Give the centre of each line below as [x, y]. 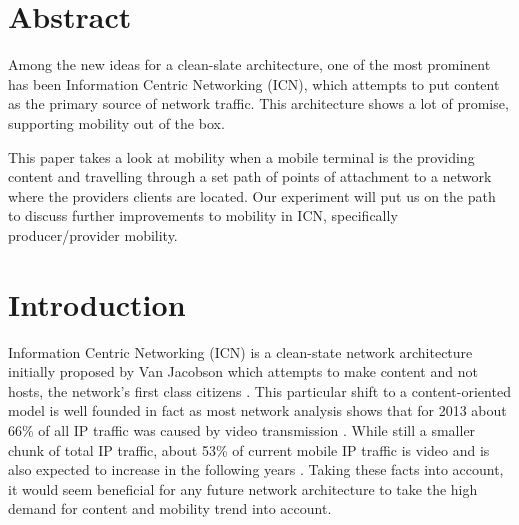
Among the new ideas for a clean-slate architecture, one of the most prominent [249, 64]
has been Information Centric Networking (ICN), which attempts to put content [254, 83]
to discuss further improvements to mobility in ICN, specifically [203, 215]
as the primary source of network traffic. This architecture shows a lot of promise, [258, 103]
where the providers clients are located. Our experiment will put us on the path [252, 195]
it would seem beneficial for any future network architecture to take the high [243, 488]
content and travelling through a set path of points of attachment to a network [250, 176]
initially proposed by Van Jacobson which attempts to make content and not [243, 371]
